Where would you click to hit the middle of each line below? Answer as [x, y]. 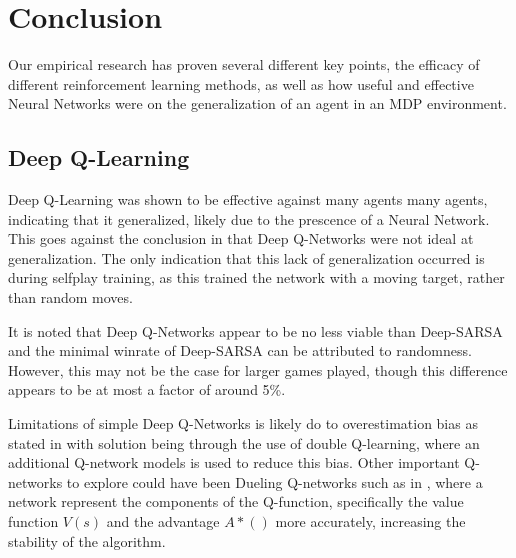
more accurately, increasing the [370, 521]
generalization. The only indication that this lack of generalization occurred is [246, 257]
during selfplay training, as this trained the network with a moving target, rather [256, 277]
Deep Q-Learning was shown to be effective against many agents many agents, [248, 199]
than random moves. [70, 297]
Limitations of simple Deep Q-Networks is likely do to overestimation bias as [243, 423]
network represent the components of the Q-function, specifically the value [236, 501]
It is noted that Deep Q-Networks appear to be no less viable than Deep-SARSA [255, 330]
